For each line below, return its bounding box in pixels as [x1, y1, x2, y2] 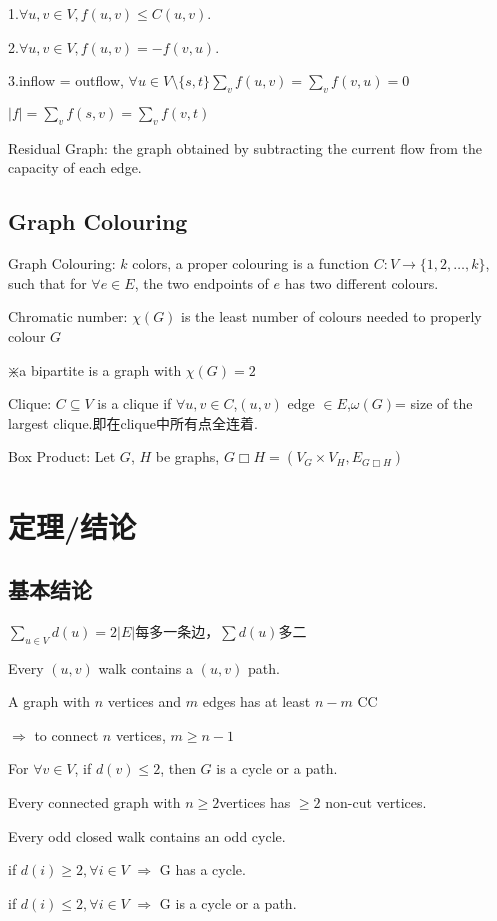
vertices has [219, 792, 291, 813]
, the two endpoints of [134, 272, 269, 293]
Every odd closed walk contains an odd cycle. [8, 825, 286, 846]
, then [160, 758, 196, 779]
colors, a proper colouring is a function [132, 253, 369, 274]
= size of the [394, 393, 473, 414]
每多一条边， [135, 620, 220, 641]
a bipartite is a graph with [19, 359, 182, 380]
